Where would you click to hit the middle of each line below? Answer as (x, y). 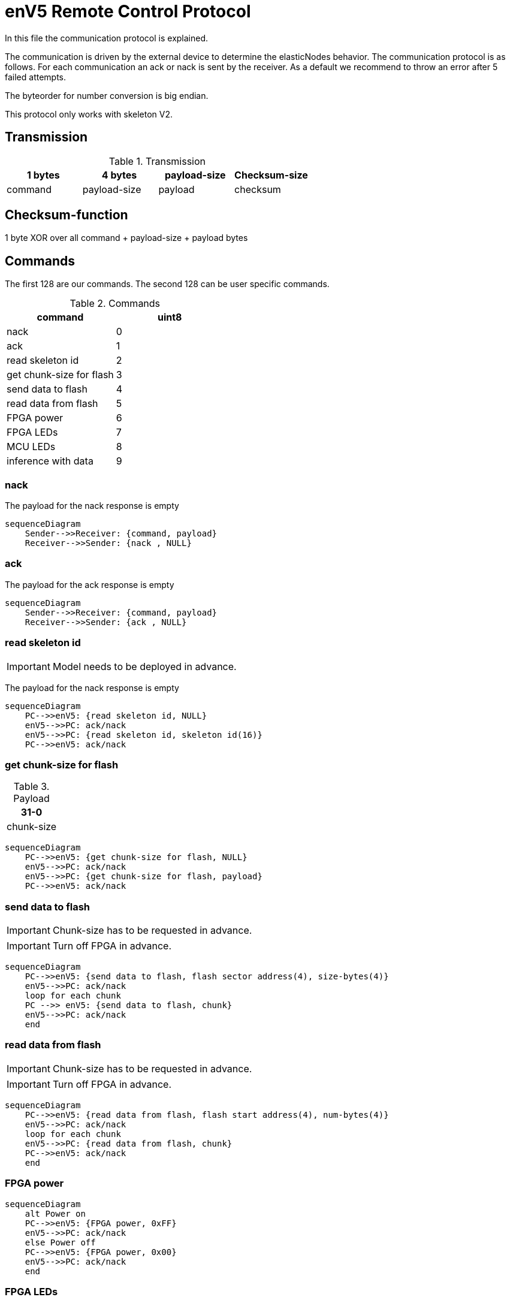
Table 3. (31, 787)
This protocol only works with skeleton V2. (89, 114)
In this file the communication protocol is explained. (107, 38)
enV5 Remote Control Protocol (128, 11)
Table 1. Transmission (157, 161)
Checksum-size (271, 175)
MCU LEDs (31, 447)
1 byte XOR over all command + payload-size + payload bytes (126, 238)
